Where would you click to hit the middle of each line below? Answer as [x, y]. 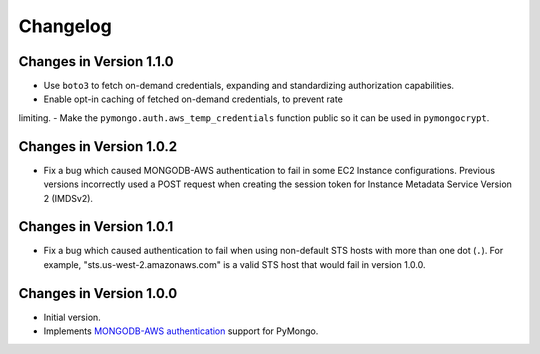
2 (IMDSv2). [68, 198]
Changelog [65, 26]
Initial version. [72, 317]
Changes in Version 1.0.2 [98, 146]
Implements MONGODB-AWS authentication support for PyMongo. [181, 331]
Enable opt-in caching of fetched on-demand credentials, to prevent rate [193, 99]
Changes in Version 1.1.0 [96, 61]
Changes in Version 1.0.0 [98, 293]
